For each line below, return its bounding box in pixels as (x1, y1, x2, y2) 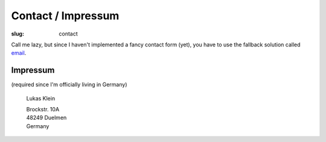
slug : (11, 30, 24, 37)
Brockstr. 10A (26, 106, 60, 113)
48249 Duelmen (26, 114, 67, 122)
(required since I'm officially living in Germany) (11, 81, 127, 88)
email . (11, 49, 27, 57)
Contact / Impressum (11, 9, 120, 22)
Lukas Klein (26, 94, 56, 102)
